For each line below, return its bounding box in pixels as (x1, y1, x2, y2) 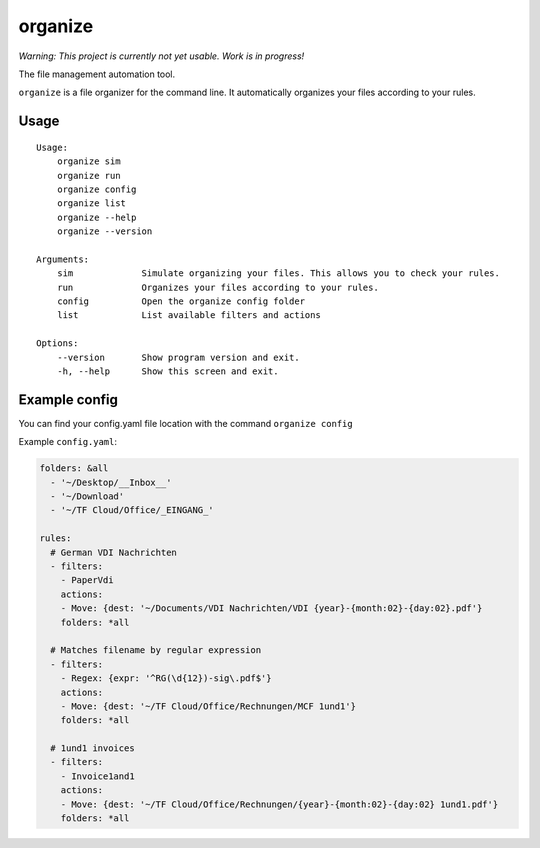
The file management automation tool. (18, 68, 176, 80)
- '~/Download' (50, 491, 125, 502)
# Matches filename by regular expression (50, 645, 262, 656)
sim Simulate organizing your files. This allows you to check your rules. (56, 268, 500, 279)
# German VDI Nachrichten (50, 546, 177, 558)
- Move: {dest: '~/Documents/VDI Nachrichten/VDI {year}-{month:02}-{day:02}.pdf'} (60, 603, 483, 614)
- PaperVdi (60, 575, 114, 586)
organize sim (56, 156, 121, 167)
